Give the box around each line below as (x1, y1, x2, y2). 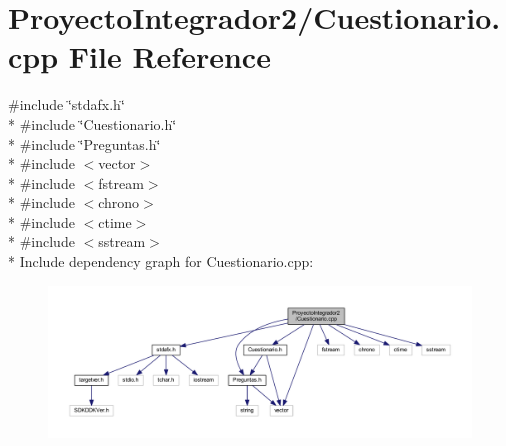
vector (98, 153, 136, 174)
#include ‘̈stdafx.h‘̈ (8, 94, 125, 115)
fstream (98, 172, 144, 193)
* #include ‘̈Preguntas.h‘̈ (8, 133, 161, 154)
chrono (98, 192, 140, 213)
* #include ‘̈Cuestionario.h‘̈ (8, 113, 177, 134)
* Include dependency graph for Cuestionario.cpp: (8, 251, 314, 272)
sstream (98, 231, 146, 252)
